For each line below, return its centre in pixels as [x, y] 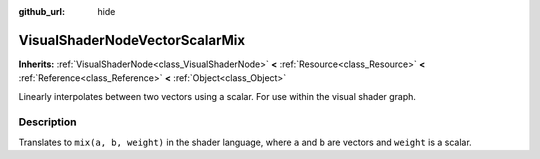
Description [47, 122]
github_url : [41, 11]
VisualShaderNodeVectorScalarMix [131, 40]
